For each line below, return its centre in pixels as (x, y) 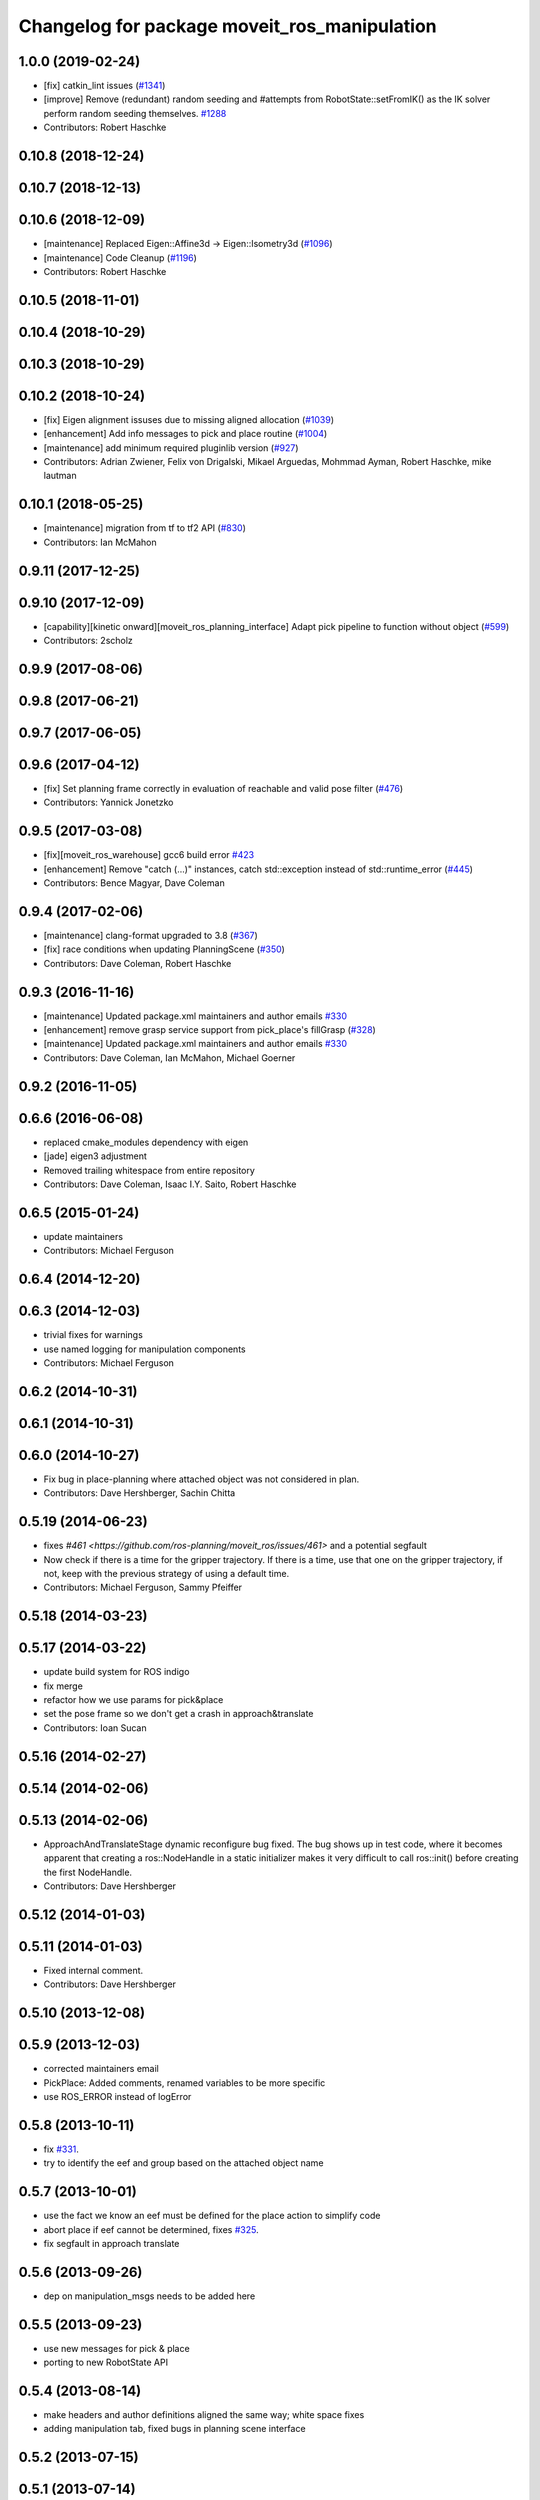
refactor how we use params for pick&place (133, 1700)
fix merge (63, 1686)
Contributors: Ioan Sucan (95, 1727)
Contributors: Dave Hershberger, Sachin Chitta (139, 1493)
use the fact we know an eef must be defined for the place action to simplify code (212, 2216)
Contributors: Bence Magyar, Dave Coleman (134, 883)
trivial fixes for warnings (93, 1335)
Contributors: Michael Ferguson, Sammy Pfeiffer (143, 1587)
